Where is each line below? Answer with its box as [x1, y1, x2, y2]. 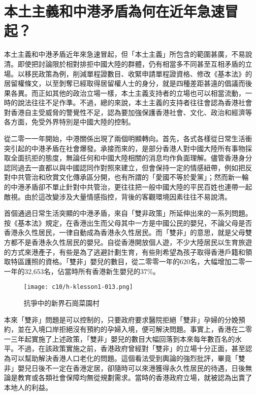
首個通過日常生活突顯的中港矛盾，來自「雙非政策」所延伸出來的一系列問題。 [4, 208, 252, 218]
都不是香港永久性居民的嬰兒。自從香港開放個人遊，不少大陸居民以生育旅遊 [10, 237, 252, 247]
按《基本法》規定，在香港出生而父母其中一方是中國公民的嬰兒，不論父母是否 [4, 217, 252, 228]
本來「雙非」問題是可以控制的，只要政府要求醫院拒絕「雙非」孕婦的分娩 [4, 314, 238, 324]
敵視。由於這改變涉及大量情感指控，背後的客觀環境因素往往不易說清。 [4, 191, 231, 201]
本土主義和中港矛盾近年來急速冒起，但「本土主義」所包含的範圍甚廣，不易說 [4, 49, 252, 59]
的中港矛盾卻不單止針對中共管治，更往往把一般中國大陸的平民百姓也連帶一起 [4, 182, 252, 192]
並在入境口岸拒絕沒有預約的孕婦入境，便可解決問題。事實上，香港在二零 [17, 324, 252, 334]
